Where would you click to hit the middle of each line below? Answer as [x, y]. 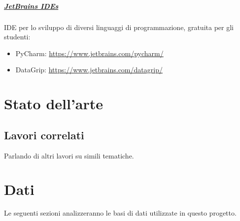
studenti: [17, 37]
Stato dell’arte [54, 104]
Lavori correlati [44, 135]
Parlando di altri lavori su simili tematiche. [69, 155]
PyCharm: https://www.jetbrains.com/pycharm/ [89, 53]
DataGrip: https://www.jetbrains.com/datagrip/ [89, 70]
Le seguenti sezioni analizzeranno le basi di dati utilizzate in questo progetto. [120, 213]
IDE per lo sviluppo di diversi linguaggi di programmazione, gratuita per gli [119, 27]
